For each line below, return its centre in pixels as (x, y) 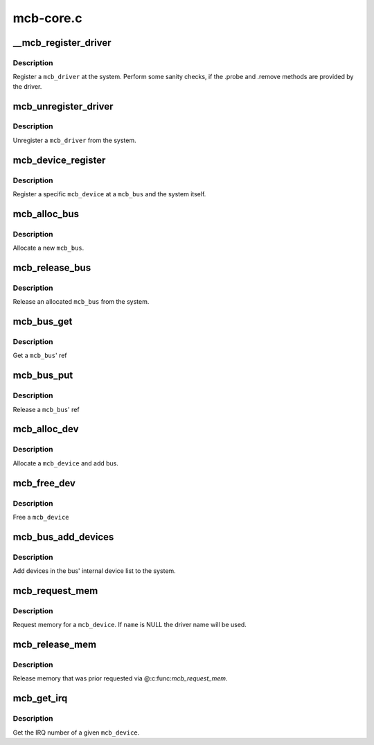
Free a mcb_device (41, 517)
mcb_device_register (59, 160)
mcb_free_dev (44, 483)
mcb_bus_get (43, 322)
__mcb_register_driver (62, 43)
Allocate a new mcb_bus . (48, 248)
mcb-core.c (47, 18)
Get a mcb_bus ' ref (40, 356)
